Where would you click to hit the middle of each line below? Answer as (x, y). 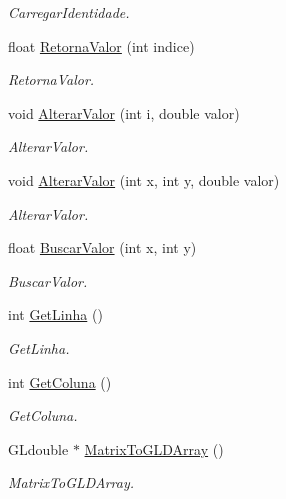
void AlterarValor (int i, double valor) (124, 112)
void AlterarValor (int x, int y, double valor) (144, 179)
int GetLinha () (55, 314)
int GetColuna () (60, 381)
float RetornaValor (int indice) (101, 45)
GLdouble (38, 448)
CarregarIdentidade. (69, 12)
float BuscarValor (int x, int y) (102, 247)
